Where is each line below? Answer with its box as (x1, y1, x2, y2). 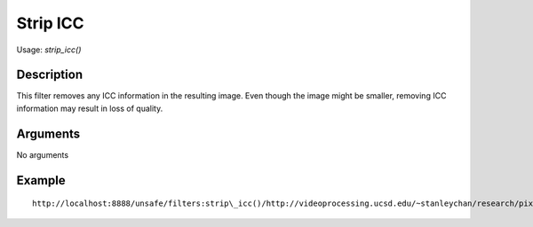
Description (16, 67, 84, 82)
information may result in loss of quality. (16, 103, 163, 113)
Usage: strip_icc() (16, 44, 82, 55)
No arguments (16, 149, 69, 160)
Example (16, 173, 66, 188)
